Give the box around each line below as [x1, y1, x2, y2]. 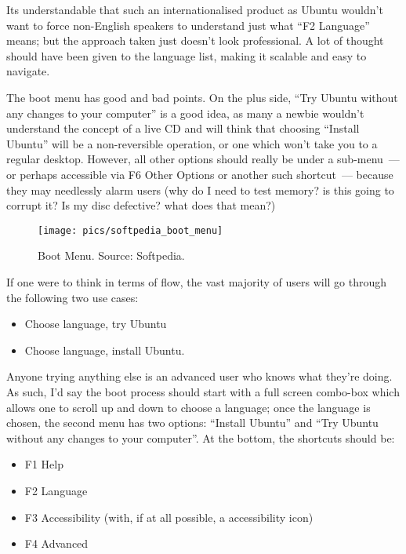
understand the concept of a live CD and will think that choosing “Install [6, 120, 360, 137]
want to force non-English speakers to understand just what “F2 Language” [6, 16, 370, 33]
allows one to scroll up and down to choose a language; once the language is [6, 399, 371, 415]
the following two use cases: [6, 289, 139, 305]
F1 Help [24, 456, 63, 472]
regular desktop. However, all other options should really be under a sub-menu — [6, 151, 400, 167]
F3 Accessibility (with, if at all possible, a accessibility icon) [24, 508, 314, 525]
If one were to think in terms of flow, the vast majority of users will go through [6, 273, 387, 290]
